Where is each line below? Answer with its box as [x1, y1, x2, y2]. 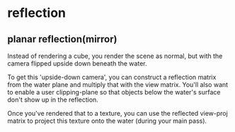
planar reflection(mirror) [7, 33, 117, 45]
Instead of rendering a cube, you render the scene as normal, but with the [7, 52, 223, 60]
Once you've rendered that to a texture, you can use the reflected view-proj [7, 109, 228, 117]
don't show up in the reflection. [7, 95, 99, 104]
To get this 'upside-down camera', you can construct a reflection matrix [7, 73, 217, 81]
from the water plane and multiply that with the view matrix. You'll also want [7, 80, 229, 89]
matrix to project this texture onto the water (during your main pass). [7, 116, 207, 125]
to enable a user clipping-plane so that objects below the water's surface [7, 88, 221, 96]
